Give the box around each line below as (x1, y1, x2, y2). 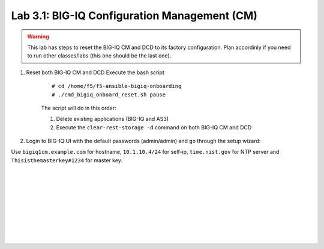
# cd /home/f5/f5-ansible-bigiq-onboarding (52, 83, 182, 90)
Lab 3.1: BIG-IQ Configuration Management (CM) (11, 9, 258, 22)
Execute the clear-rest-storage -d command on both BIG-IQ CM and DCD (56, 123, 252, 131)
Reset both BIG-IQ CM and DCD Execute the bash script (26, 69, 165, 76)
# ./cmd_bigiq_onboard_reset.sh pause (52, 91, 166, 98)
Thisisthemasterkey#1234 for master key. (11, 156, 123, 164)
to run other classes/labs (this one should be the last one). (27, 52, 172, 59)
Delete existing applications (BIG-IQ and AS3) (56, 116, 169, 123)
